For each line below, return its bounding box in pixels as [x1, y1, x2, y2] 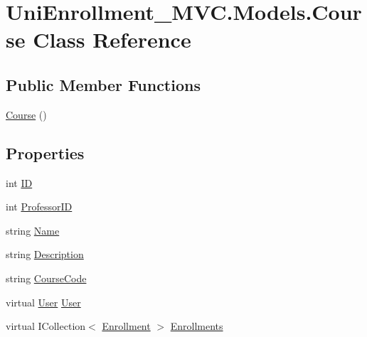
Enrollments [170, 319, 223, 333]
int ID [6, 175, 33, 190]
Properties [6, 141, 85, 164]
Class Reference [33, 25, 191, 54]
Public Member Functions [6, 73, 201, 95]
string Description [6, 247, 84, 262]
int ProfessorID [6, 199, 73, 214]
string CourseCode [6, 270, 87, 285]
